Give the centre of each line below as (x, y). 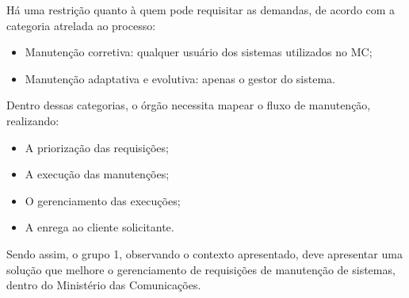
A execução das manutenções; (97, 174)
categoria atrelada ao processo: (81, 25)
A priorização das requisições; (97, 147)
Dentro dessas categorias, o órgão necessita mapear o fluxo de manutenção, (189, 105)
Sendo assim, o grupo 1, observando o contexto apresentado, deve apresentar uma (204, 253)
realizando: (33, 120)
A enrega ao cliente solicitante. (99, 227)
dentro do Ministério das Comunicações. (104, 285)
